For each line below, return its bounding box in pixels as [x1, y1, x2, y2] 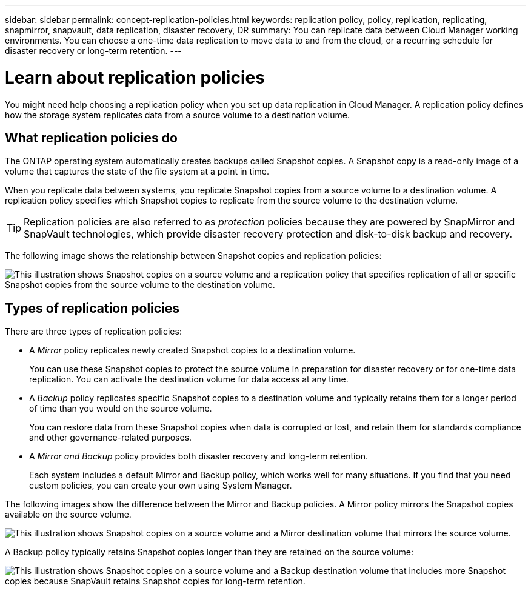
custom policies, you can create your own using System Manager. [29, 480, 292, 491]
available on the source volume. [5, 509, 132, 520]
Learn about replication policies [5, 67, 265, 88]
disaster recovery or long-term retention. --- [5, 45, 182, 56]
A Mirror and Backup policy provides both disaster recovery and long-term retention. [29, 451, 369, 462]
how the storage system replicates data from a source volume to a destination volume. [5, 109, 350, 120]
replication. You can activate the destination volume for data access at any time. [29, 374, 349, 385]
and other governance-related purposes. [29, 432, 192, 443]
